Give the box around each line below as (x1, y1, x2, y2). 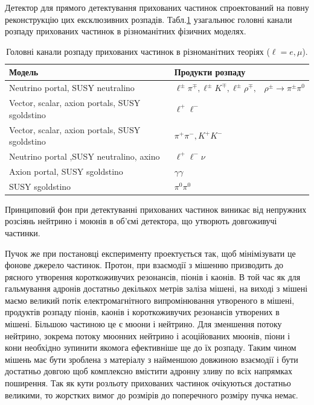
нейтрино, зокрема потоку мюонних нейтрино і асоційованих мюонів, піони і (5, 329, 290, 342)
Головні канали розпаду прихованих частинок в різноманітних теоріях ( (6, 45, 270, 57)
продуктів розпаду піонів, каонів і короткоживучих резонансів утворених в (5, 306, 280, 318)
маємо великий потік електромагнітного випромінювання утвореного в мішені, (5, 294, 295, 306)
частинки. (5, 226, 40, 239)
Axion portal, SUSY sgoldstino (9, 165, 123, 177)
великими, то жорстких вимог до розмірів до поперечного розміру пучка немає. (5, 388, 298, 401)
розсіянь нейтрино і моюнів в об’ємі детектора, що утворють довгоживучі (5, 215, 277, 227)
